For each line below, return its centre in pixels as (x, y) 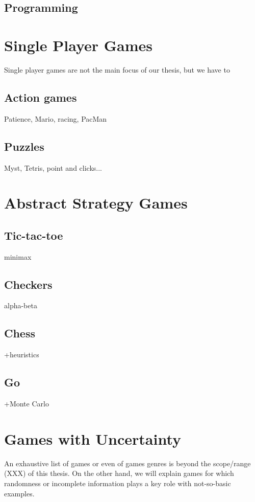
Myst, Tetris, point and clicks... (53, 167)
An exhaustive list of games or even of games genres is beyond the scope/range (127, 463)
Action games (41, 97)
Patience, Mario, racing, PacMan (56, 118)
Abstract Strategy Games (96, 203)
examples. (19, 493)
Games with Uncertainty (93, 438)
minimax (18, 256)
